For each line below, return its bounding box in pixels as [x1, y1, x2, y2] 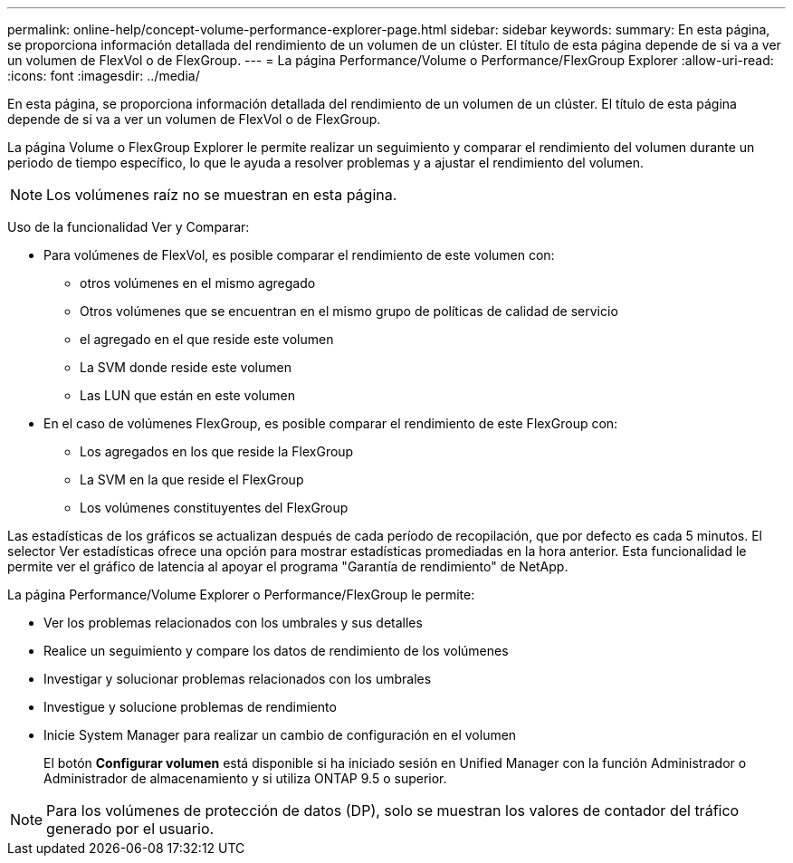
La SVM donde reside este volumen [80, 360, 291, 375]
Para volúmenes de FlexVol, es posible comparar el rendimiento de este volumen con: [43, 247, 555, 263]
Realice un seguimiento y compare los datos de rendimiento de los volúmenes [43, 643, 509, 658]
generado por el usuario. [46, 820, 215, 838]
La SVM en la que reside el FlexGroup [80, 472, 304, 487]
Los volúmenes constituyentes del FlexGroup [80, 500, 349, 515]
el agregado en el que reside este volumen [80, 331, 334, 347]
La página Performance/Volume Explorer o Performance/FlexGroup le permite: [7, 587, 475, 602]
